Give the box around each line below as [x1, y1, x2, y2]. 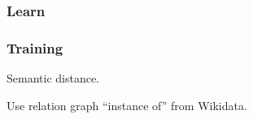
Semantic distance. [7, 70, 100, 87]
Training [7, 37, 63, 57]
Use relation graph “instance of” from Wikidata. [7, 96, 247, 113]
